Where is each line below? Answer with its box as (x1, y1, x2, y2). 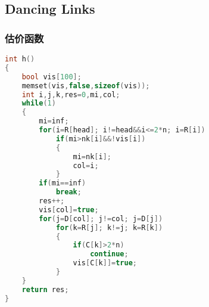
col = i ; (73, 161, 99, 170)
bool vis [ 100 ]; (21, 72, 82, 81)
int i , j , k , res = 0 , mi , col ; (21, 90, 120, 99)
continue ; (90, 250, 129, 259)
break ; (55, 188, 82, 197)
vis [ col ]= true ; (39, 205, 99, 214)
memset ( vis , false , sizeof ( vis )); (21, 81, 150, 90)
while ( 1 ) (21, 99, 56, 108)
